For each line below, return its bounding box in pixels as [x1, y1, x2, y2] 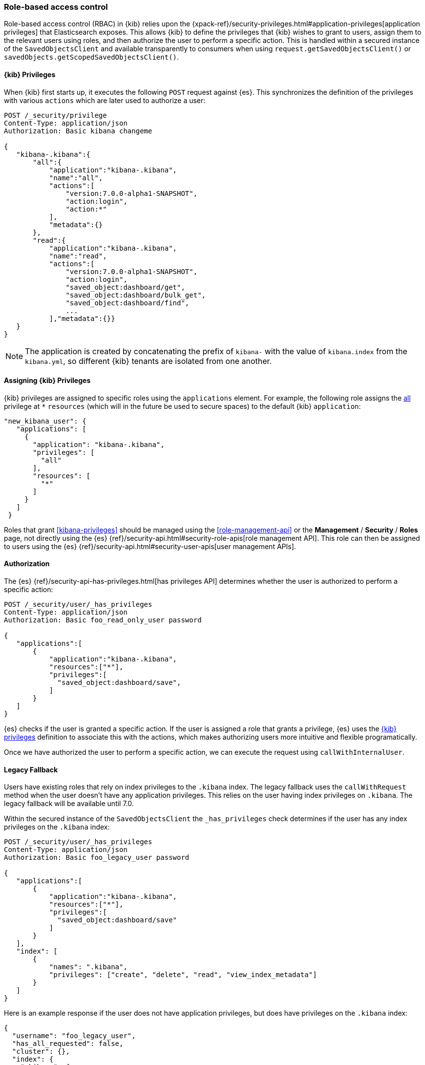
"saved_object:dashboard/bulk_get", [65, 291, 206, 299]
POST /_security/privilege [4, 111, 107, 119]
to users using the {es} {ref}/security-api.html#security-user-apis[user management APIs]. [4, 542, 296, 551]
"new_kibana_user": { [4, 417, 86, 425]
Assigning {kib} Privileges [4, 376, 91, 385]
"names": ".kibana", [49, 963, 127, 971]
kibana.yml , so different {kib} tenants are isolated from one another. [25, 356, 272, 366]
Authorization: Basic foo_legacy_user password [4, 853, 190, 862]
